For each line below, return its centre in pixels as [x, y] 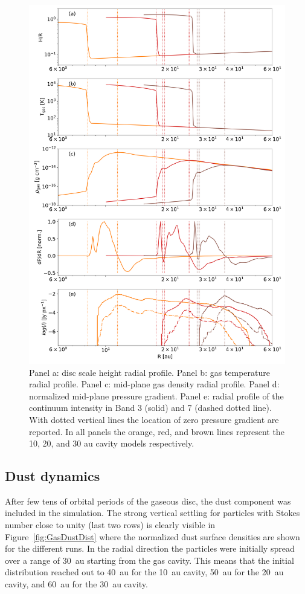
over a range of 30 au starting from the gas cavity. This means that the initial [149, 560]
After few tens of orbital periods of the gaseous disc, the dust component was [148, 501]
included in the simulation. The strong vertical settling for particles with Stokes [152, 513]
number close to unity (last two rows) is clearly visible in [110, 525]
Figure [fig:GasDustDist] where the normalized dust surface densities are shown [152, 536]
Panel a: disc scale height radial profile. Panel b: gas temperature [149, 372]
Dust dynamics [53, 476]
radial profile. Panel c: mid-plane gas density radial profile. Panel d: [154, 384]
